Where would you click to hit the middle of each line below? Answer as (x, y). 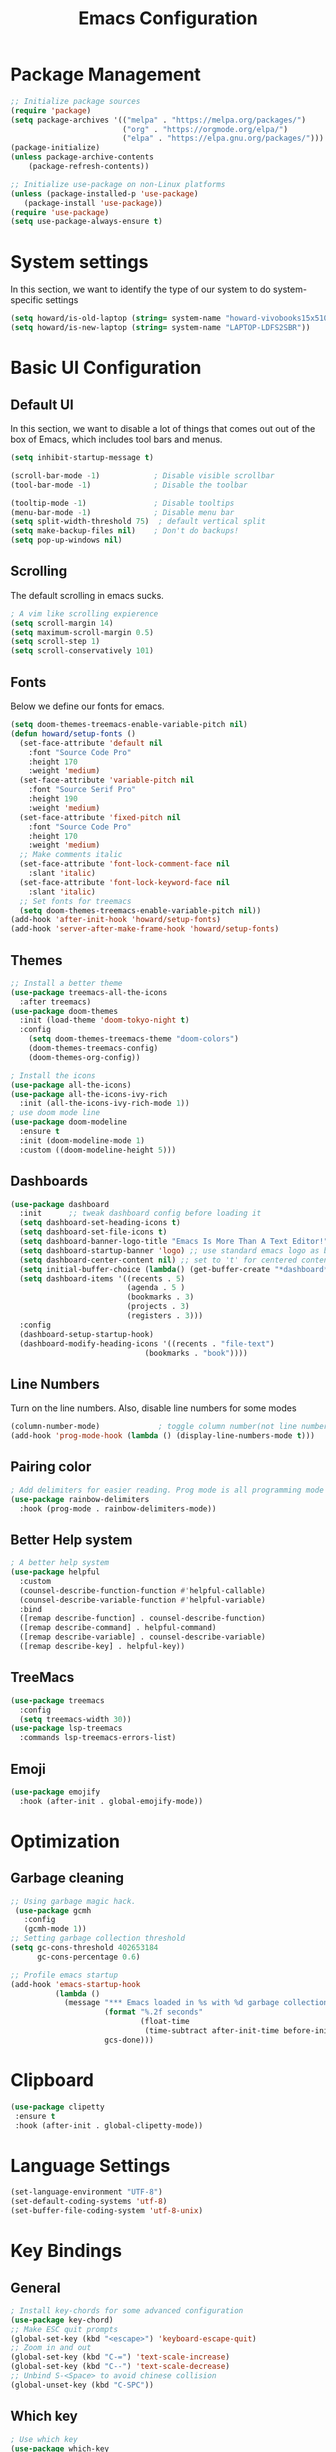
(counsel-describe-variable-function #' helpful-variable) (143, 1600)
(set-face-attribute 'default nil (91, 743)
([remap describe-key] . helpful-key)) (102, 1647)
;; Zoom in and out (51, 2348)
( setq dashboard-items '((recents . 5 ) (102, 1278)
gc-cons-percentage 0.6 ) (88, 1957)
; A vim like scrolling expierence (84, 613)
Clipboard (52, 2080)
